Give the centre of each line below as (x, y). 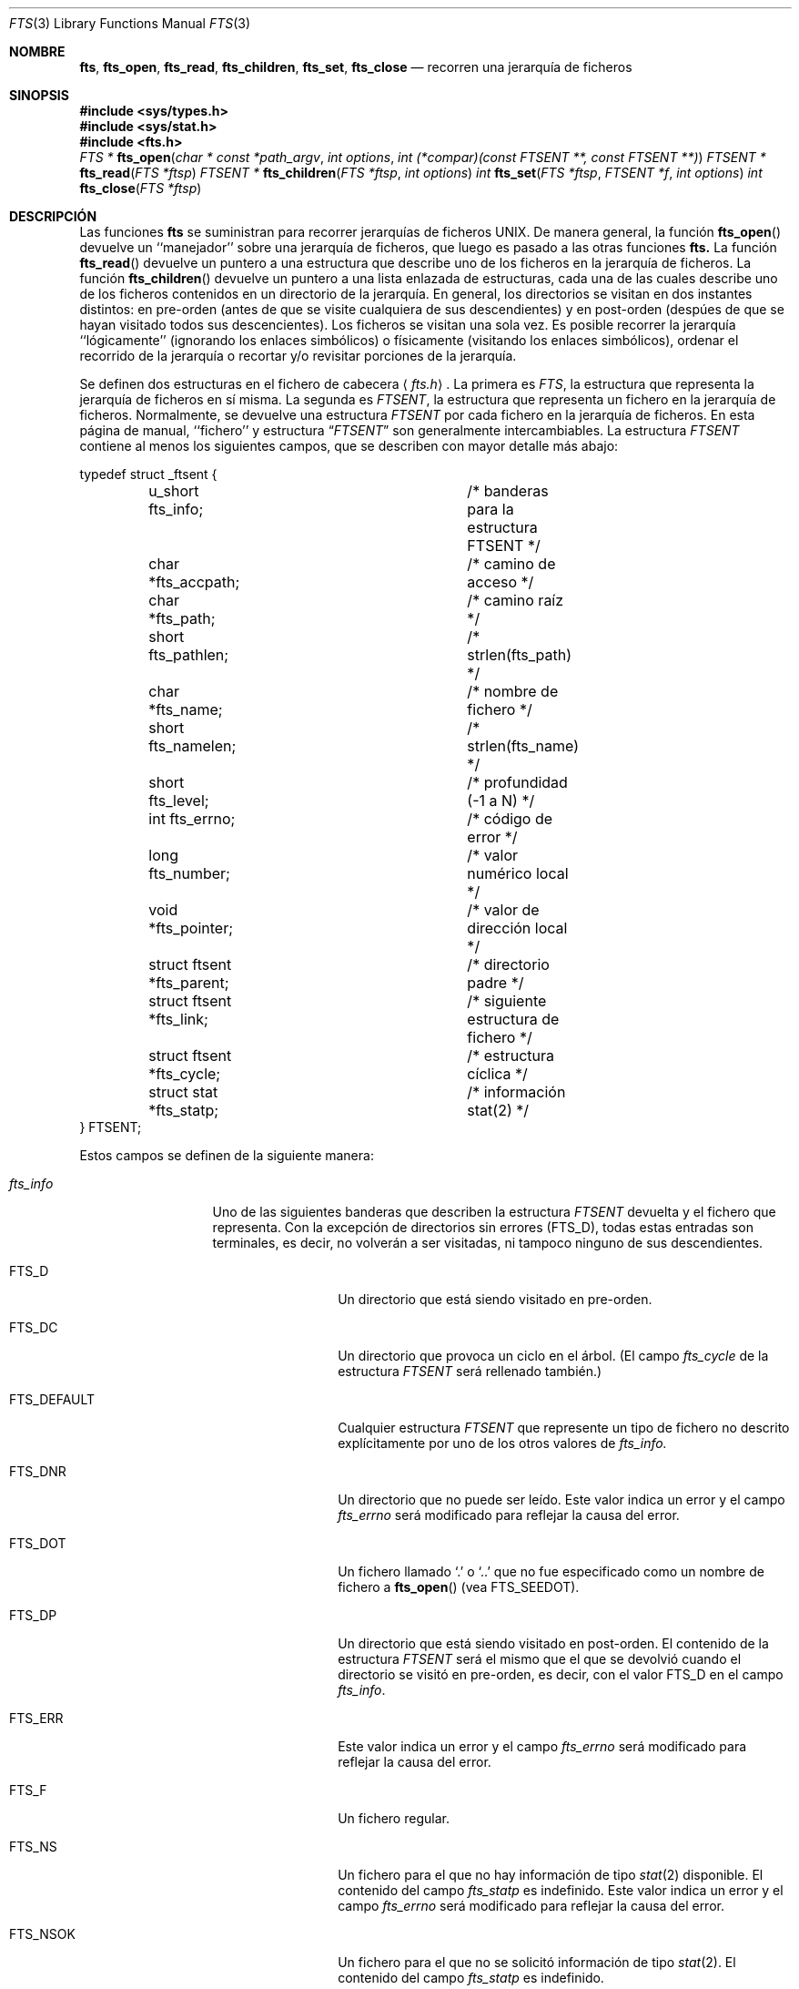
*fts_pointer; (191, 928)
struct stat (183, 1092)
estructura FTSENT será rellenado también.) (470, 1371)
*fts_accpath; (194, 582)
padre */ (496, 983)
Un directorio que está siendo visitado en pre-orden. (495, 1299)
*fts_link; (178, 1019)
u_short (174, 491)
